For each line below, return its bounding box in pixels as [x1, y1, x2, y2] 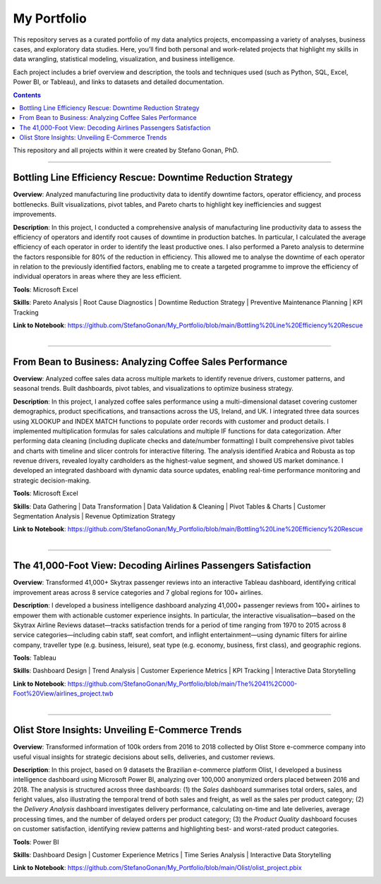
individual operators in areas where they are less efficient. [13, 272, 182, 281]
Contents [13, 90, 42, 99]
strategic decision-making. [13, 476, 91, 485]
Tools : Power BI [13, 837, 59, 846]
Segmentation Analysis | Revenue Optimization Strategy [13, 512, 176, 521]
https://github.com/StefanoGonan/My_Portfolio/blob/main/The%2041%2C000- [67, 679, 298, 688]
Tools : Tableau [13, 653, 56, 662]
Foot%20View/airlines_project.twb [13, 689, 114, 698]
